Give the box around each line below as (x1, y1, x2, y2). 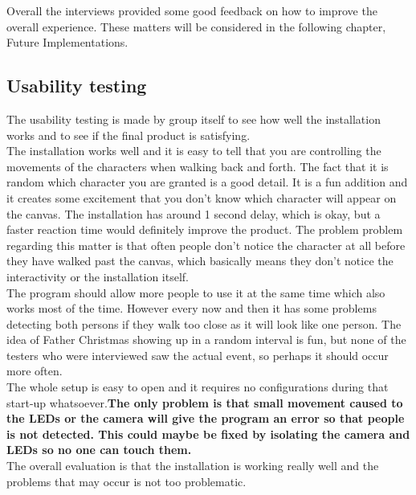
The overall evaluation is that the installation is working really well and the (6, 457, 379, 474)
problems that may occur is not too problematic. (6, 472, 247, 489)
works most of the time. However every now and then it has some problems (6, 300, 377, 317)
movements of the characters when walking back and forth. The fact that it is (6, 157, 389, 174)
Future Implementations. (6, 34, 128, 51)
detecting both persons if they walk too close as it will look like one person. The (6, 315, 402, 332)
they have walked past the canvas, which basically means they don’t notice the (6, 252, 394, 269)
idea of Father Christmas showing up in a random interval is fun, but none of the (6, 331, 406, 348)
